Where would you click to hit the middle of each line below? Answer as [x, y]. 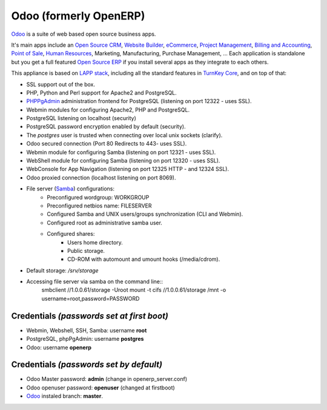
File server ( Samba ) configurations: [71, 189]
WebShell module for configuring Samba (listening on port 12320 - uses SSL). [123, 161]
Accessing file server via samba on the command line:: [95, 281]
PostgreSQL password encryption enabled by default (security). [106, 127]
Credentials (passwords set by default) [87, 365]
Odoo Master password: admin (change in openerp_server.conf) [107, 379]
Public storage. [86, 250]
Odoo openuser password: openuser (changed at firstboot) [101, 388]
